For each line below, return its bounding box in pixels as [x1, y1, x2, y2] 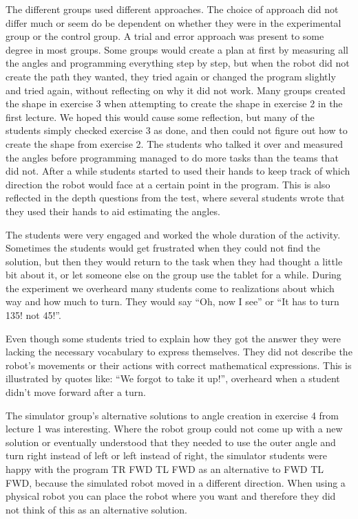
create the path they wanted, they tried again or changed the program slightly [6, 69, 336, 83]
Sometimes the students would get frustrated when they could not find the [6, 241, 320, 255]
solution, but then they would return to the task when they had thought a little [6, 254, 343, 268]
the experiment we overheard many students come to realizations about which [6, 280, 335, 295]
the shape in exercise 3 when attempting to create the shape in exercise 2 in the [6, 96, 343, 111]
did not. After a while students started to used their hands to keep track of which [6, 164, 350, 178]
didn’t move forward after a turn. [6, 385, 146, 399]
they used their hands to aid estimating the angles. [6, 203, 220, 218]
